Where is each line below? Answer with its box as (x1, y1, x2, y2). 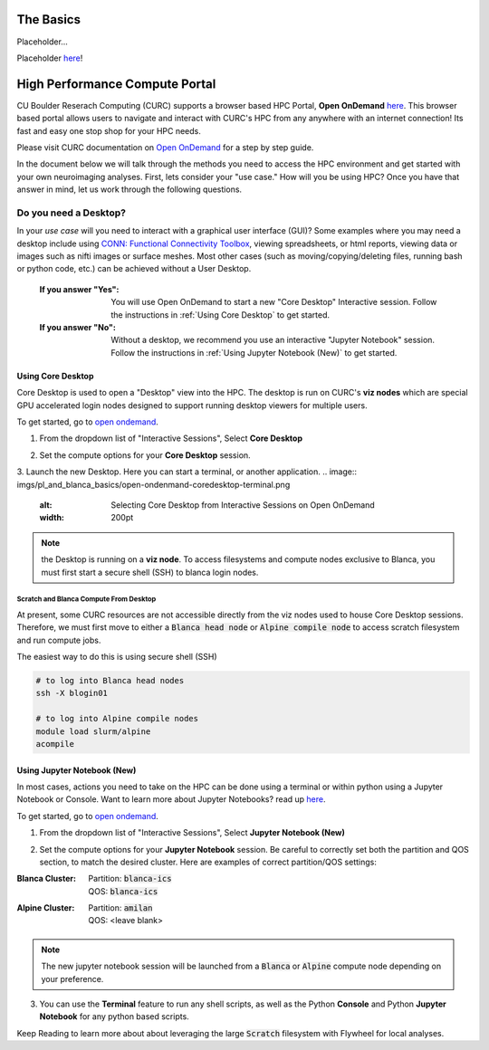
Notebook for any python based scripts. (39, 1011, 189, 1022)
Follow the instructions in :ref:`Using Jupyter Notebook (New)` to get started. (110, 347, 398, 358)
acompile (35, 739, 75, 749)
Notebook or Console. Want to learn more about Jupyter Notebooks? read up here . (16, 794, 326, 805)
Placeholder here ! (16, 52, 83, 63)
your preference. (41, 973, 104, 984)
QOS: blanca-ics (88, 885, 158, 896)
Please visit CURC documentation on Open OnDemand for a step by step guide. (16, 141, 314, 153)
